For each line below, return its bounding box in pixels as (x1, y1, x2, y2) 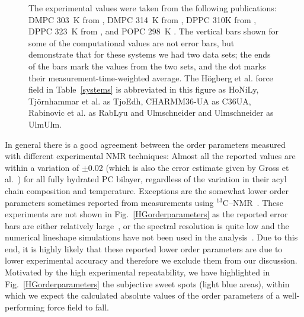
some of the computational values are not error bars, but (28, 36, 235, 49)
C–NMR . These (222, 196, 283, 208)
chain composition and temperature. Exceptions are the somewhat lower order (5, 184, 289, 196)
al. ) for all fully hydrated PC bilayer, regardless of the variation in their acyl (5, 173, 287, 185)
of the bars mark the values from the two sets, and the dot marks (28, 59, 266, 72)
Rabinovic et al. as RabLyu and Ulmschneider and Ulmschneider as (28, 106, 274, 119)
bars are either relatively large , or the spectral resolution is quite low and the (5, 219, 289, 232)
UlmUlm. (28, 118, 62, 130)
